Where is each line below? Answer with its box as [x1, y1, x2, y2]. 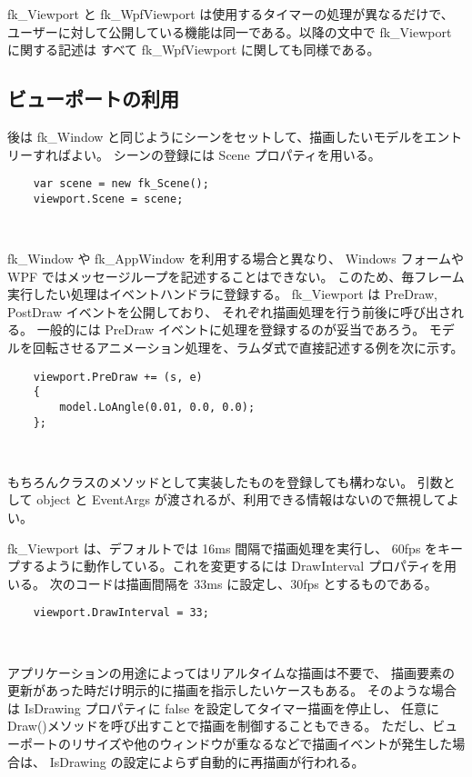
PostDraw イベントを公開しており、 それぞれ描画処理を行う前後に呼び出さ [7, 302, 451, 321]
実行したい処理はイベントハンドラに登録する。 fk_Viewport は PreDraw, [7, 284, 438, 304]
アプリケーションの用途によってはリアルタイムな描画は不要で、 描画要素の [7, 662, 455, 682]
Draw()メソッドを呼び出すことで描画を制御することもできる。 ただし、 [7, 716, 433, 735]
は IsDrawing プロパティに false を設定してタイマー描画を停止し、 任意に [7, 698, 440, 717]
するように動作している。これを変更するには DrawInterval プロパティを [19, 556, 445, 575]
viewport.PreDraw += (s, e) [33, 370, 203, 384]
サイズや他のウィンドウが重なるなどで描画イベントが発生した [83, 734, 453, 753]
